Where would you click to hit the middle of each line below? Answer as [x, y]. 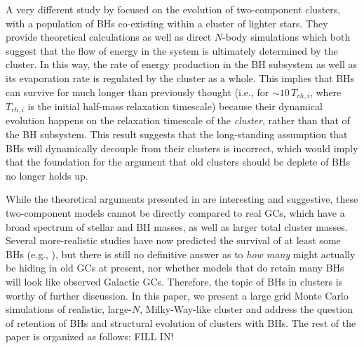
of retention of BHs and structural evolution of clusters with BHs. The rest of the [181, 322]
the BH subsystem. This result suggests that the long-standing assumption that [177, 134]
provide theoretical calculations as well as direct [109, 37]
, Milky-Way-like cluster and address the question [246, 309]
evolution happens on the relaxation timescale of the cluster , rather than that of [178, 120]
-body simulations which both [287, 37]
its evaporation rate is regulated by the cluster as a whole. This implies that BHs [180, 78]
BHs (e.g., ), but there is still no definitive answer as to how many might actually [181, 254]
